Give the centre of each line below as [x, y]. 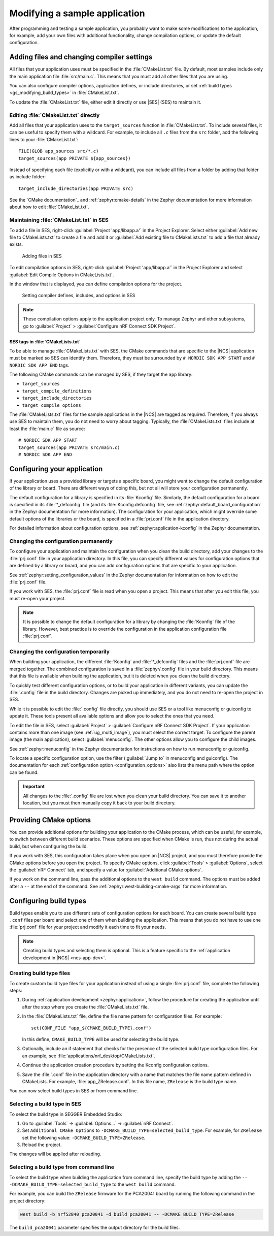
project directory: [27, 1200]
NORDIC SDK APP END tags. [39, 365]
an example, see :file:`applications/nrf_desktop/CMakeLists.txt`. [89, 1056]
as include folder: [27, 177]
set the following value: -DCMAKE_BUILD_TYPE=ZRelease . [84, 1137]
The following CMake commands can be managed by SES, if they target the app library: [101, 375]
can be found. [24, 772]
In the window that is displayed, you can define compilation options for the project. [96, 284]
